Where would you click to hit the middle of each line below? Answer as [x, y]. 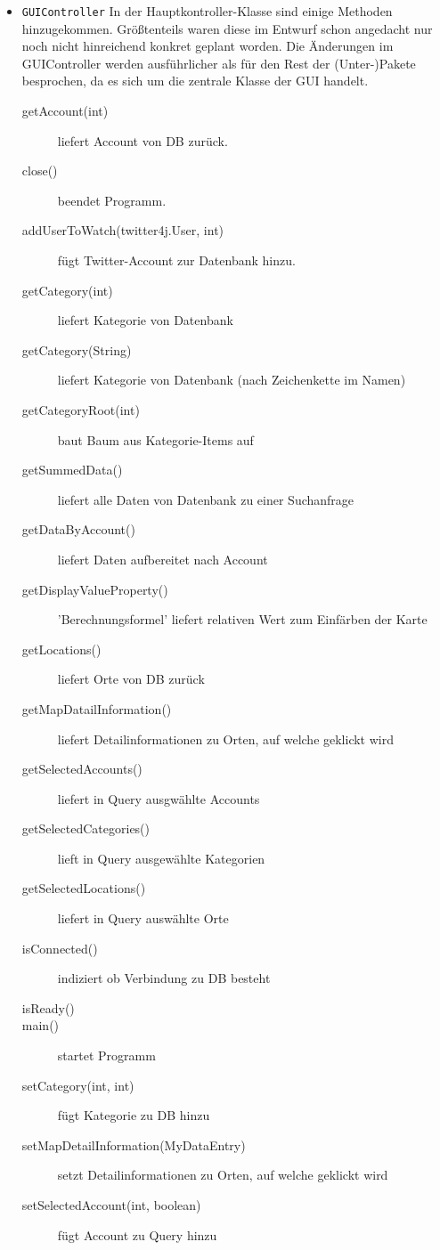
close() [40, 170]
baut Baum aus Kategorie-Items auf [155, 439]
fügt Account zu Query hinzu [137, 1234]
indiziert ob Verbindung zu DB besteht [164, 978]
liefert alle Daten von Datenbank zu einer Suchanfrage [206, 499]
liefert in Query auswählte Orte [143, 918]
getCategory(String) [77, 349]
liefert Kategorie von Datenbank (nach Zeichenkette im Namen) [232, 380]
